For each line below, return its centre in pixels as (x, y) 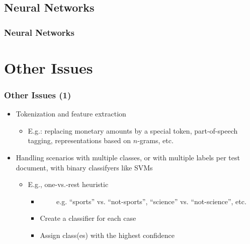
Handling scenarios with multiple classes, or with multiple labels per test (128, 157)
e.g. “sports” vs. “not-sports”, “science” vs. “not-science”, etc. (151, 201)
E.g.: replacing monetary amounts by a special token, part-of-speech (133, 130)
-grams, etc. (155, 140)
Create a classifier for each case (88, 218)
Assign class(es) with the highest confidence (107, 235)
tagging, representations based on (79, 140)
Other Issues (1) (38, 95)
